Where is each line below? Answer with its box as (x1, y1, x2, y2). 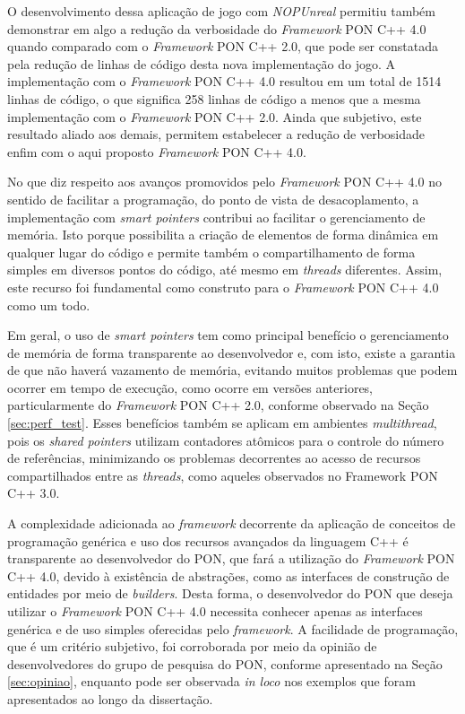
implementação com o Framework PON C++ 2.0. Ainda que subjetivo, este (7, 107, 422, 126)
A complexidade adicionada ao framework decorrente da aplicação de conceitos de (7, 514, 456, 533)
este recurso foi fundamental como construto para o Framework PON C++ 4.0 (7, 277, 439, 296)
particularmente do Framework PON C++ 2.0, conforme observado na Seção (7, 396, 429, 414)
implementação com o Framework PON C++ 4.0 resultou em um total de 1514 (7, 72, 442, 91)
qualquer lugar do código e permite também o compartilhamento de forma (7, 242, 416, 261)
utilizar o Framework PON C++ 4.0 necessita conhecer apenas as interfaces (7, 602, 423, 620)
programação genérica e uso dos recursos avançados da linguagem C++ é (7, 531, 409, 550)
